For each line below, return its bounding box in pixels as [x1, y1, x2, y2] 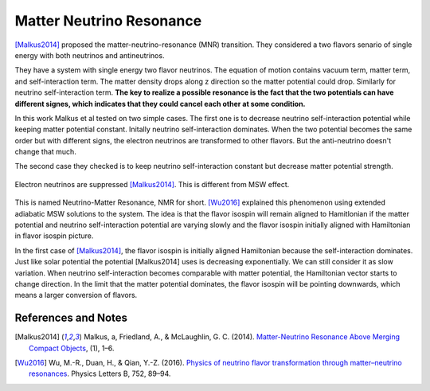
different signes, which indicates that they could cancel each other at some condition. [14, 99, 306, 108]
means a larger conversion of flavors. [14, 291, 138, 300]
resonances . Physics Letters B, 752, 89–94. [29, 369, 171, 378]
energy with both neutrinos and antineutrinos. [14, 50, 165, 60]
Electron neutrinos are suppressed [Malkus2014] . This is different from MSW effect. [14, 179, 290, 189]
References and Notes [14, 311, 127, 325]
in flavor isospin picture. [14, 231, 94, 240]
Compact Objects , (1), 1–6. [29, 343, 115, 353]
